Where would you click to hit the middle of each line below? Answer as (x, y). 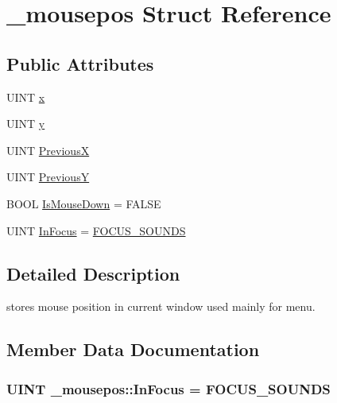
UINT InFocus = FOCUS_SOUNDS (96, 230)
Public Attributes (80, 63)
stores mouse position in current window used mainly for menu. (161, 306)
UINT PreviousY (48, 177)
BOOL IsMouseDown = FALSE (84, 203)
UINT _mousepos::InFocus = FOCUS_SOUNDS (168, 388)
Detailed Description (93, 273)
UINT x (26, 97)
